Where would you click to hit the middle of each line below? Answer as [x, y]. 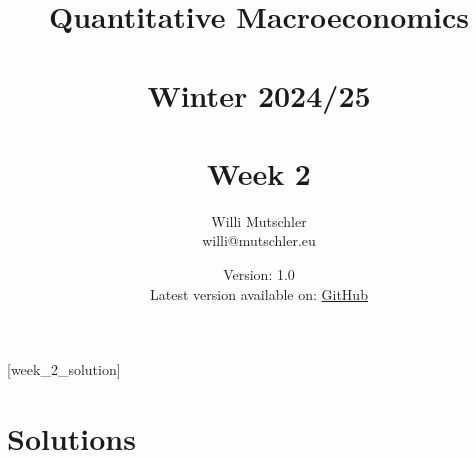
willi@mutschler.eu [259, 240]
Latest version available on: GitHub [259, 293]
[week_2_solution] [64, 369]
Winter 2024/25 [259, 94]
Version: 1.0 [259, 274]
